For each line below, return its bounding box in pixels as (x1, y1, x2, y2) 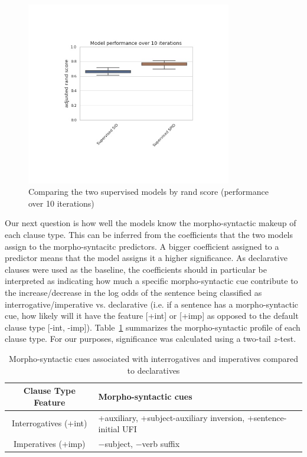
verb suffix (142, 438, 180, 450)
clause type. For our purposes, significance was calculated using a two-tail (5, 332, 271, 345)
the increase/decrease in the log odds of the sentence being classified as (5, 286, 262, 299)
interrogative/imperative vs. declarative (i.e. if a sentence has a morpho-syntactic (5, 298, 299, 310)
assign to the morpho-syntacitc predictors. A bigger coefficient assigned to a (5, 240, 279, 252)
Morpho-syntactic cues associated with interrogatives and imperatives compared (9, 352, 298, 365)
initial (98, 423, 120, 435)
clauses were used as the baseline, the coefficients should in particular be (5, 263, 267, 275)
